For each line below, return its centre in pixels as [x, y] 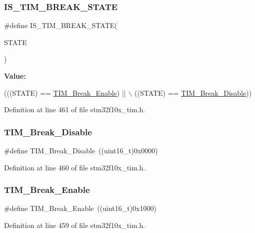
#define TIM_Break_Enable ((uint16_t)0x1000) [80, 208]
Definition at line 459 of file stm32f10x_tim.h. [75, 225]
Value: [15, 76]
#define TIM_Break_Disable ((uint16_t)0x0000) [81, 150]
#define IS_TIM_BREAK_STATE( [61, 25]
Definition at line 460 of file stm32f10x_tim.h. [75, 167]
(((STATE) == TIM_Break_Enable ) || [65, 92]
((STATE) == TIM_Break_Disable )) [193, 92]
